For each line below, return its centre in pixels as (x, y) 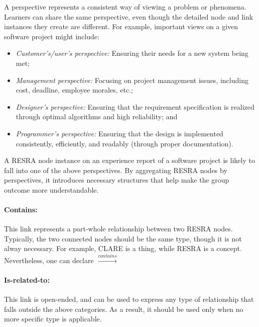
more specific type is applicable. (53, 319)
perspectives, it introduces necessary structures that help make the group (117, 180)
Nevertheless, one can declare (49, 260)
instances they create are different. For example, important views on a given (121, 26)
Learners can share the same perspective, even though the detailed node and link (129, 16)
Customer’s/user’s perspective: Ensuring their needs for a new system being (132, 53)
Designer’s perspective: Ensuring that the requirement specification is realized (135, 106)
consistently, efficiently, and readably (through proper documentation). (124, 143)
